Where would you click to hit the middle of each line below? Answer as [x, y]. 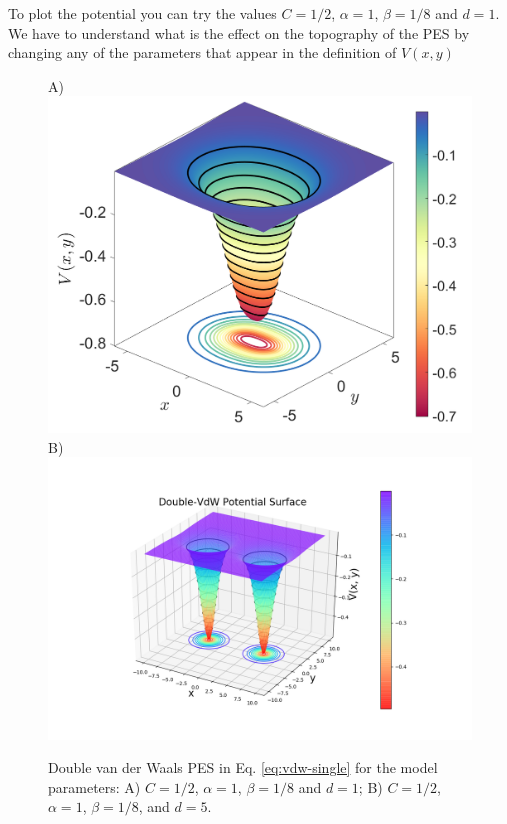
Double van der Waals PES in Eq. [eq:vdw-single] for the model [243, 767]
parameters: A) [94, 786]
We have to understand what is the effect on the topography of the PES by [239, 32]
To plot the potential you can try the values [142, 13]
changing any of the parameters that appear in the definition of [202, 52]
